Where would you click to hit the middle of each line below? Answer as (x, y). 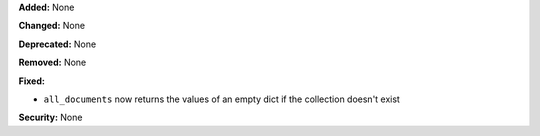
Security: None (50, 117)
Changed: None (51, 26)
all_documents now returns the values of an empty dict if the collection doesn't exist (221, 99)
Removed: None (52, 62)
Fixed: (31, 81)
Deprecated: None (57, 44)
